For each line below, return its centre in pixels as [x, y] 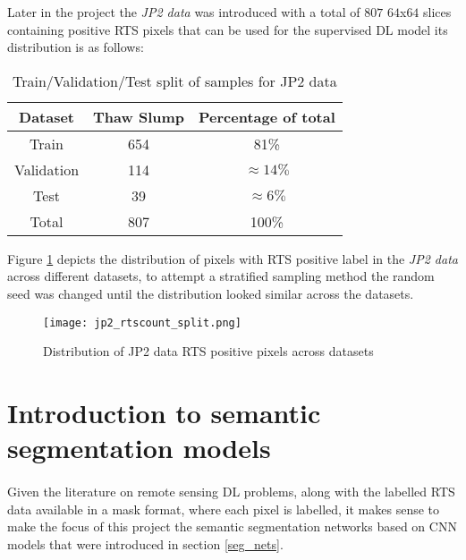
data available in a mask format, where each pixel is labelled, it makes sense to [224, 509]
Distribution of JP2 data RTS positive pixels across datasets [208, 351]
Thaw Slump [139, 116]
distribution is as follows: [76, 47]
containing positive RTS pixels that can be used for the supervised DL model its [228, 29]
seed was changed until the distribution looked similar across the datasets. [211, 293]
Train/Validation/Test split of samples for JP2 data [175, 81]
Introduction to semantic [164, 412]
